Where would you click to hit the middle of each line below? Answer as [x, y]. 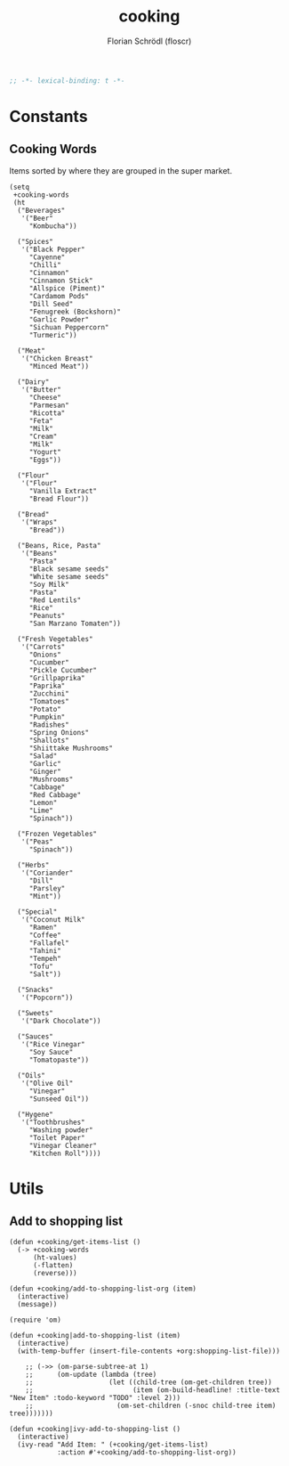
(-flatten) [53, 1265]
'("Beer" [37, 218]
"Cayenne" [47, 257]
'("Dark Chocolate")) [61, 1021]
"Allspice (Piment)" [67, 288]
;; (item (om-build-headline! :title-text [153, 1390]
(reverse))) [55, 1273]
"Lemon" [43, 802]
